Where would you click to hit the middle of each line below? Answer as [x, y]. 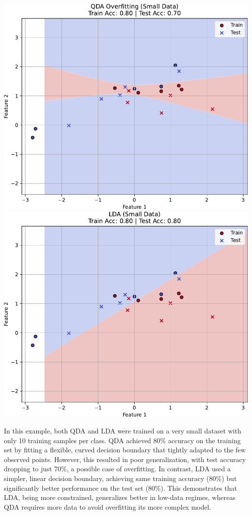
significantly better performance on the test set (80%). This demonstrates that [120, 488]
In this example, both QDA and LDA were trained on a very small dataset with [123, 431]
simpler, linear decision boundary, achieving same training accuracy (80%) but [120, 478]
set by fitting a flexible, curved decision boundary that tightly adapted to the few [125, 450]
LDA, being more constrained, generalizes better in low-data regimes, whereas [120, 497]
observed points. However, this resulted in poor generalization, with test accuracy [125, 459]
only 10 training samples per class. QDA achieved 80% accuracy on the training [122, 440]
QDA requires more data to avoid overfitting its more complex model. [108, 507]
